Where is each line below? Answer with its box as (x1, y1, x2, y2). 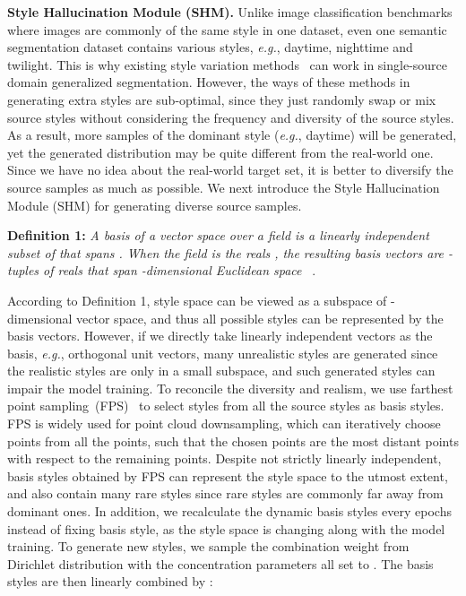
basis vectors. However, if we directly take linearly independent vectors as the (7, 326, 433, 345)
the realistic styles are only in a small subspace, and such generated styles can (7, 361, 436, 380)
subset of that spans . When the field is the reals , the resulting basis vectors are (7, 243, 444, 262)
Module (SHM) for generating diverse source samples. (7, 195, 302, 214)
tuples (7, 261, 39, 280)
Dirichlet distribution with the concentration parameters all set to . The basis (7, 554, 434, 573)
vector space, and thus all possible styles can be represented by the (76, 308, 444, 327)
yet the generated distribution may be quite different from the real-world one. (7, 143, 434, 161)
